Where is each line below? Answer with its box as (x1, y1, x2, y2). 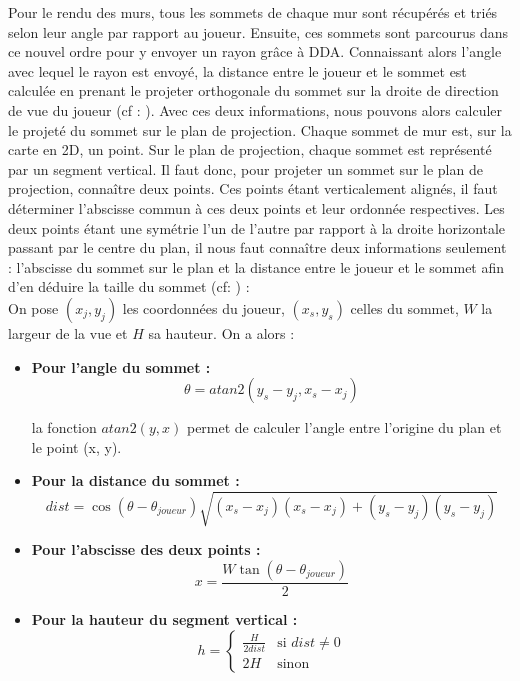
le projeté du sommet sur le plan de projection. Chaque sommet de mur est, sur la (8, 119, 512, 140)
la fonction (31, 417, 97, 438)
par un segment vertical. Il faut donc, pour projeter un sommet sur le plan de (8, 158, 483, 179)
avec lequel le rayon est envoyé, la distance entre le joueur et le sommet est (8, 60, 467, 81)
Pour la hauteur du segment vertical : (31, 609, 298, 630)
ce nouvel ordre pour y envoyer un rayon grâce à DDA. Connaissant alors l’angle (8, 41, 502, 62)
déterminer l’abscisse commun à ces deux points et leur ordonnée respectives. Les (8, 197, 505, 218)
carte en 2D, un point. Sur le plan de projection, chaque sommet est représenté (8, 139, 492, 160)
